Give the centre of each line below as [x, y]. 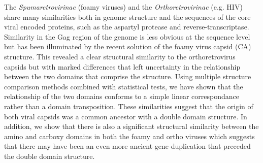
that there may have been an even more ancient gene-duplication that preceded [127, 146]
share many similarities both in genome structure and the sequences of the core [127, 17]
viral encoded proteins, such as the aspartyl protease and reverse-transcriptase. [127, 27]
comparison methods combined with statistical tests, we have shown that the [124, 86]
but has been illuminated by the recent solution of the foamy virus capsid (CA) [128, 46]
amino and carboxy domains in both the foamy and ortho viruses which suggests [129, 136]
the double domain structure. [50, 156]
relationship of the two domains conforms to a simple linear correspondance [122, 96]
